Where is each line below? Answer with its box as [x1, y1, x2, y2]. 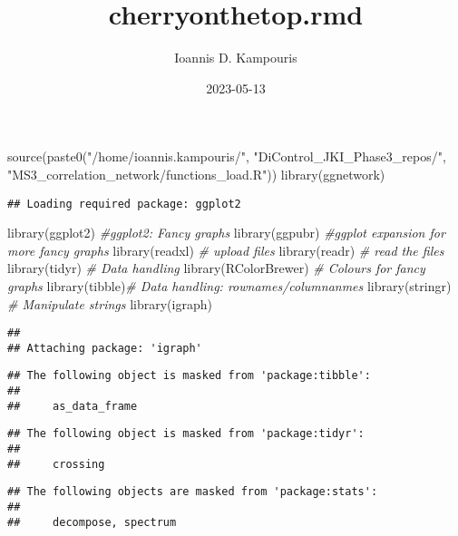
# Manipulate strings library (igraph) [7, 294, 212, 313]
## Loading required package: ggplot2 [7, 197, 241, 210]
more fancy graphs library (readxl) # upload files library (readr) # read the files [7, 240, 444, 259]
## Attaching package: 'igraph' [7, 341, 202, 355]
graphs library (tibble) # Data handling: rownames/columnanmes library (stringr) [7, 276, 452, 295]
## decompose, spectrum [7, 515, 177, 529]
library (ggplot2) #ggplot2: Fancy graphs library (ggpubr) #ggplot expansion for [7, 223, 445, 242]
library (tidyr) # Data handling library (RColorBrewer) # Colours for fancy [7, 258, 425, 278]
